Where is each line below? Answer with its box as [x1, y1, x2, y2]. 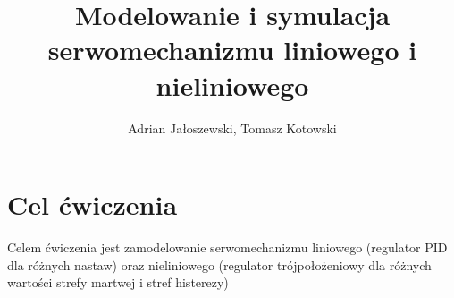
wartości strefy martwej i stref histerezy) [7, 273, 229, 292]
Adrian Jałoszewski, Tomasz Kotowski [128, 118, 337, 137]
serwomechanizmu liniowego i [47, 31, 417, 68]
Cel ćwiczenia [7, 186, 178, 223]
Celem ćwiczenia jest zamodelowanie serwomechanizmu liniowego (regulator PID [7, 238, 448, 257]
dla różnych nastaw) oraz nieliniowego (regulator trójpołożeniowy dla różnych [7, 255, 432, 274]
